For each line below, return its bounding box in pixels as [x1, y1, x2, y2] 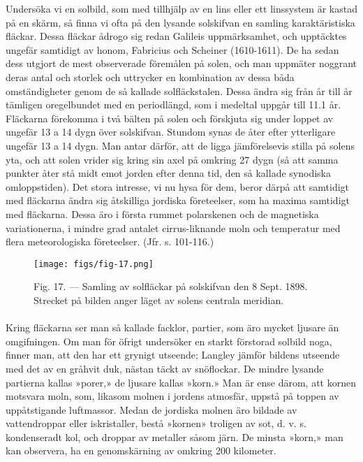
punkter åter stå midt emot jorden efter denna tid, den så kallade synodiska [6, 166, 331, 180]
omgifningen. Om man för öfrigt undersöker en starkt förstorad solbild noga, [6, 333, 332, 348]
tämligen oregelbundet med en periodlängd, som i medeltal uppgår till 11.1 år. [6, 97, 341, 112]
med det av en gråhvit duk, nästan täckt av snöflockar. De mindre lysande [6, 361, 324, 375]
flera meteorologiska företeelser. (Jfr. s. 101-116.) [6, 234, 214, 249]
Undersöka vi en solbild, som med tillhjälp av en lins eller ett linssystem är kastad [6, 1, 357, 15]
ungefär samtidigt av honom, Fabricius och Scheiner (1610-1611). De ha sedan [6, 42, 339, 57]
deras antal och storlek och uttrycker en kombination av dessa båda [6, 69, 295, 84]
